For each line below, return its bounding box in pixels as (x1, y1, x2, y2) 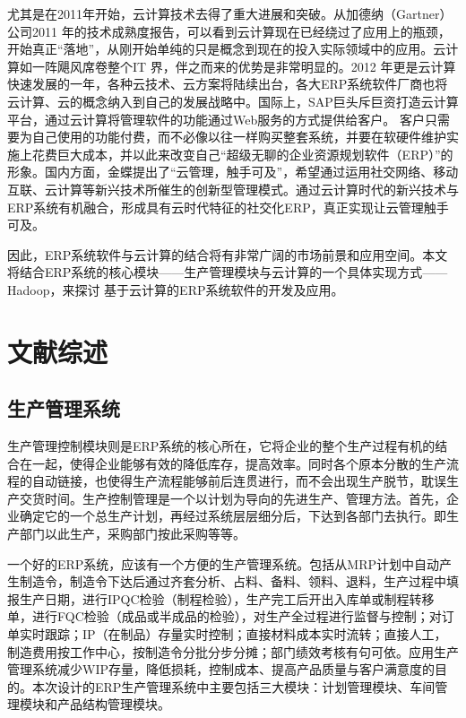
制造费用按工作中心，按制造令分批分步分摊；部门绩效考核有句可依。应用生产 (7, 642, 459, 661)
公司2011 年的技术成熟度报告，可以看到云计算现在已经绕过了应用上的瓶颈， (7, 22, 451, 40)
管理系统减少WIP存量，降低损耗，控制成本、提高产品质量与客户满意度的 (7, 660, 435, 679)
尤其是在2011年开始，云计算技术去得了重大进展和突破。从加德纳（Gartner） (7, 4, 453, 22)
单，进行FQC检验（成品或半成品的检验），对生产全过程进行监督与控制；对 (7, 607, 442, 626)
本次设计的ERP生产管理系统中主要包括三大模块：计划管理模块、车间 (31, 677, 436, 696)
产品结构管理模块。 (56, 695, 170, 714)
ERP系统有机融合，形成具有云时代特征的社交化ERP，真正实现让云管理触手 (7, 197, 449, 216)
